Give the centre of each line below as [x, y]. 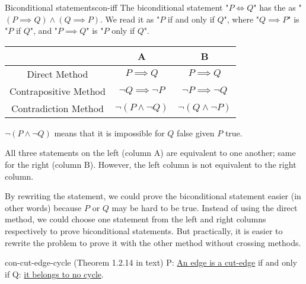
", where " [242, 19]
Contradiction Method [58, 108]
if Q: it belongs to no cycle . [54, 274]
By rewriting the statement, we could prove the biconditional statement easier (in [153, 196]
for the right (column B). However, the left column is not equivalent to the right [151, 164]
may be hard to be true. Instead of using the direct [205, 207]
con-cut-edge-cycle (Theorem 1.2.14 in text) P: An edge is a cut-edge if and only [151, 262]
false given [196, 133]
